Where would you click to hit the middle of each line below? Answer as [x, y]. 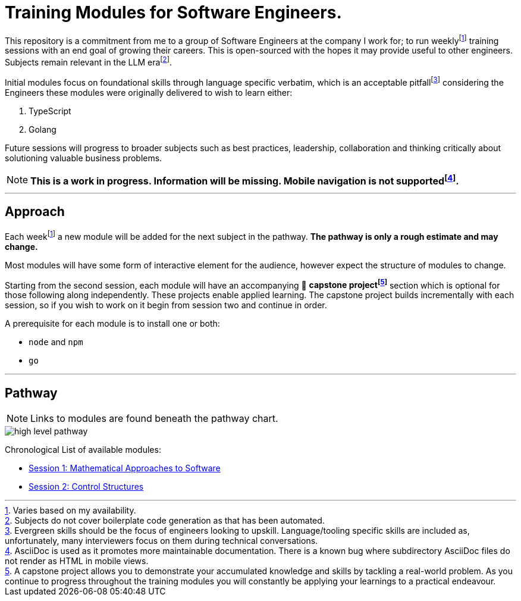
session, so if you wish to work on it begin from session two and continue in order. [166, 305]
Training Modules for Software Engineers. [173, 12]
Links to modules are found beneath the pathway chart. [154, 419]
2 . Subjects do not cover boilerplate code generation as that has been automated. [165, 521]
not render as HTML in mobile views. [77, 561]
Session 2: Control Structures [86, 487]
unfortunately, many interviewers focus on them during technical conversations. [161, 541]
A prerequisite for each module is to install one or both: [112, 324]
